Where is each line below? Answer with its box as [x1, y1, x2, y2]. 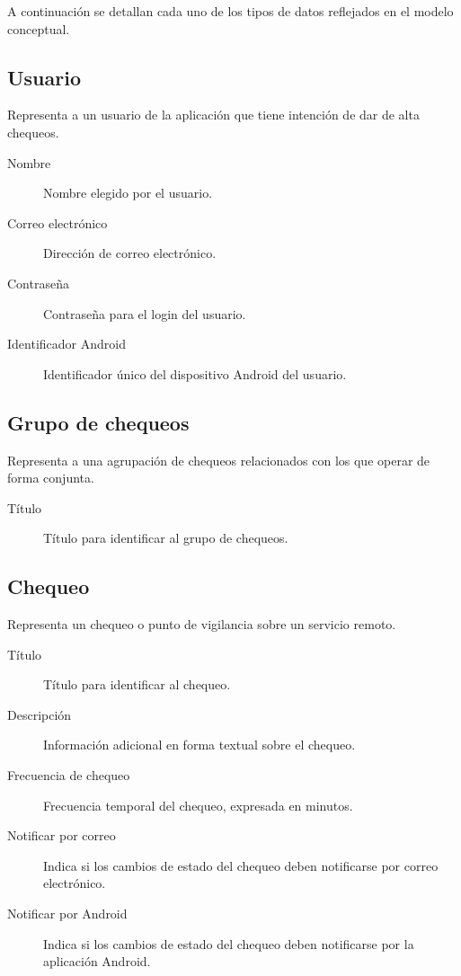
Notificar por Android [7, 904, 128, 923]
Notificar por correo [7, 826, 116, 845]
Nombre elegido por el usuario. [43, 183, 213, 202]
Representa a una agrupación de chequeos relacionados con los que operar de [7, 450, 430, 469]
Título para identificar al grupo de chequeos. [43, 528, 288, 547]
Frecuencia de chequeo [7, 766, 130, 785]
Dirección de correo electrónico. [43, 244, 217, 262]
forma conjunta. [7, 468, 94, 487]
